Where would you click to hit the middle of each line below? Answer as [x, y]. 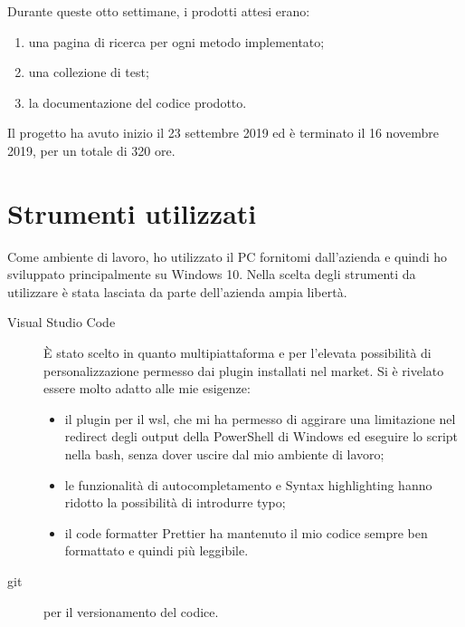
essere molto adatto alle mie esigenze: [147, 388]
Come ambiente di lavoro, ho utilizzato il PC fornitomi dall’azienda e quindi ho [228, 256]
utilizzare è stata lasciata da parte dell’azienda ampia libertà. [177, 291]
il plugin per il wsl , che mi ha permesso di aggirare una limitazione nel [260, 418]
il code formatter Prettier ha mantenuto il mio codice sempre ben [246, 532]
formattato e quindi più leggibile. [157, 550]
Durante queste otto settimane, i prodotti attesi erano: [159, 11]
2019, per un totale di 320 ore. [91, 150]
